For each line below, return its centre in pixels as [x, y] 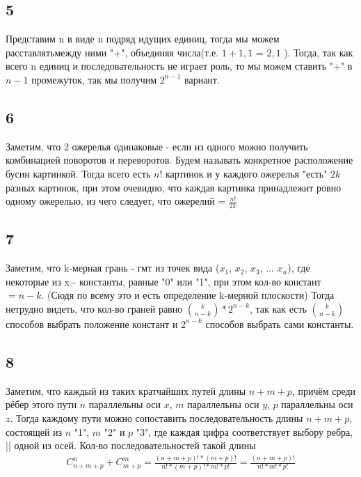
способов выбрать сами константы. [280, 323]
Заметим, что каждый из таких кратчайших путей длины [126, 390]
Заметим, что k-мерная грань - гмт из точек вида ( [113, 268]
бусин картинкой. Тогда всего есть [78, 173]
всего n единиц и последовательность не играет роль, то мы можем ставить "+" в [179, 66]
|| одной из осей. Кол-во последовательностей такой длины [131, 445]
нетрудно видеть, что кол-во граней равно [94, 308]
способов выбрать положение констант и [92, 323]
